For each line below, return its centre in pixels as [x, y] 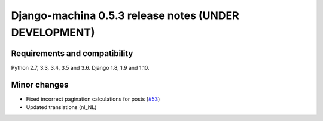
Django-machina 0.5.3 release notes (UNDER [125, 15]
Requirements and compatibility [72, 53]
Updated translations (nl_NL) [61, 107]
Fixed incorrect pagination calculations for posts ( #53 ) [93, 99]
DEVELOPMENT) [53, 32]
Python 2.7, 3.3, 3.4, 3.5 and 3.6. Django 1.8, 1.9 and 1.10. [80, 67]
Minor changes [40, 84]
